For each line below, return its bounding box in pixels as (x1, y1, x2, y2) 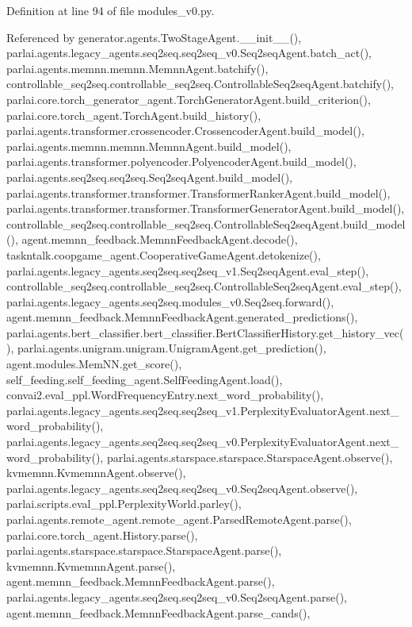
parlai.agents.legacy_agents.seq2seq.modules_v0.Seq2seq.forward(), (6, 293, 334, 310)
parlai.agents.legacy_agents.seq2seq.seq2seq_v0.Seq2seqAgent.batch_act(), (6, 44, 372, 61)
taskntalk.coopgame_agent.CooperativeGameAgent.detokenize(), (6, 246, 321, 263)
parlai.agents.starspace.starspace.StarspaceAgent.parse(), (6, 542, 282, 559)
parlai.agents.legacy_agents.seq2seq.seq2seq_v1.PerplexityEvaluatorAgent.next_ (6, 402, 399, 418)
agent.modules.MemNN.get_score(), (6, 356, 182, 372)
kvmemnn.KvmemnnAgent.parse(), (6, 557, 176, 574)
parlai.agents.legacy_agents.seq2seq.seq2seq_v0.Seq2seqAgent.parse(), (6, 588, 348, 605)
